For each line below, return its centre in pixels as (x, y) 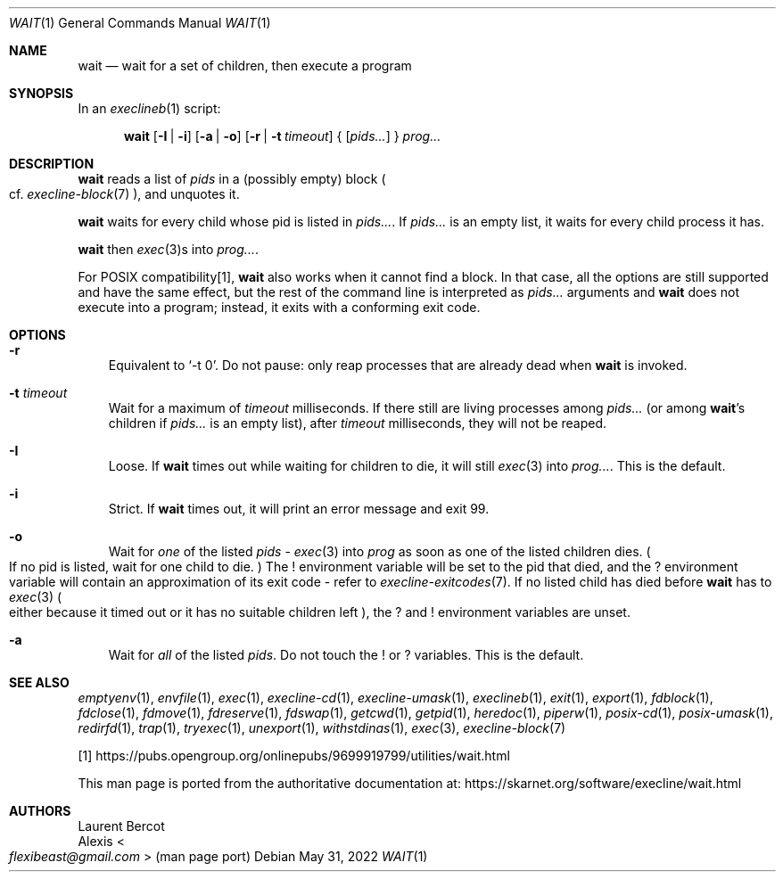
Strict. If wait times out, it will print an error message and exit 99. (299, 509)
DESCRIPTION (52, 164)
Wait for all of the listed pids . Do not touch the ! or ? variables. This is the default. (346, 655)
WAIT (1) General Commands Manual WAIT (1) (140, 23)
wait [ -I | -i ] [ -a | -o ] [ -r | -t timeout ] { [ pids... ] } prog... (283, 136)
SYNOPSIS (41, 93)
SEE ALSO (39, 682)
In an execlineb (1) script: (149, 108)
